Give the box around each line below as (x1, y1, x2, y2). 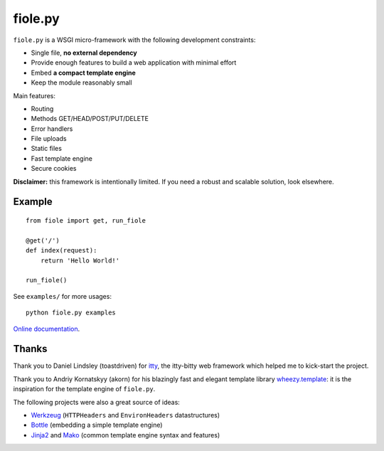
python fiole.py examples (26, 309, 117, 317)
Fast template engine (31, 154, 92, 163)
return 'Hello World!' (40, 256, 120, 265)
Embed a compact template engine (31, 68, 136, 77)
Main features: (13, 91, 56, 100)
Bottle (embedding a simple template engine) (31, 420, 163, 430)
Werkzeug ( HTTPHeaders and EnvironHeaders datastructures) (31, 411, 220, 420)
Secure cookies (31, 164, 77, 173)
